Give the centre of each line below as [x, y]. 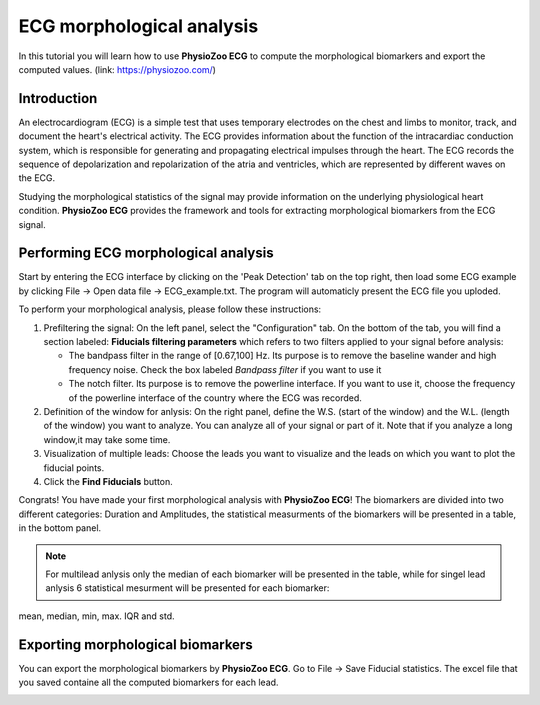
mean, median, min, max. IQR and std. [96, 616]
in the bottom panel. [60, 528]
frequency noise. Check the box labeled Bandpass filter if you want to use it [225, 369]
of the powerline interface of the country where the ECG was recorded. [215, 397]
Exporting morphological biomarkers [136, 644]
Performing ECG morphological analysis [146, 253]
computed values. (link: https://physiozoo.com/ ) [117, 69]
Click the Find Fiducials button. [108, 481]
